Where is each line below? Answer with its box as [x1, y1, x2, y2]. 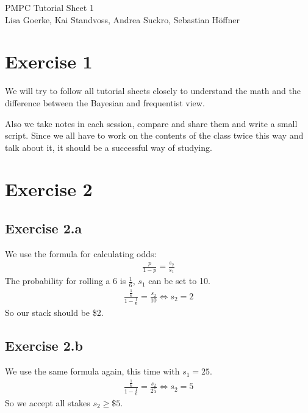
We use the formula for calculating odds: [5, 247, 157, 260]
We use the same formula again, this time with [5, 365, 180, 378]
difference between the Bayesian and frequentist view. [5, 96, 205, 109]
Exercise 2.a [5, 219, 82, 238]
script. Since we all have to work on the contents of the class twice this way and [5, 129, 304, 142]
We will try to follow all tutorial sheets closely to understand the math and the [5, 84, 301, 97]
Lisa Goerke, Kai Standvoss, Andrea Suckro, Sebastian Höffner [5, 13, 240, 26]
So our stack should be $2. [5, 306, 104, 319]
